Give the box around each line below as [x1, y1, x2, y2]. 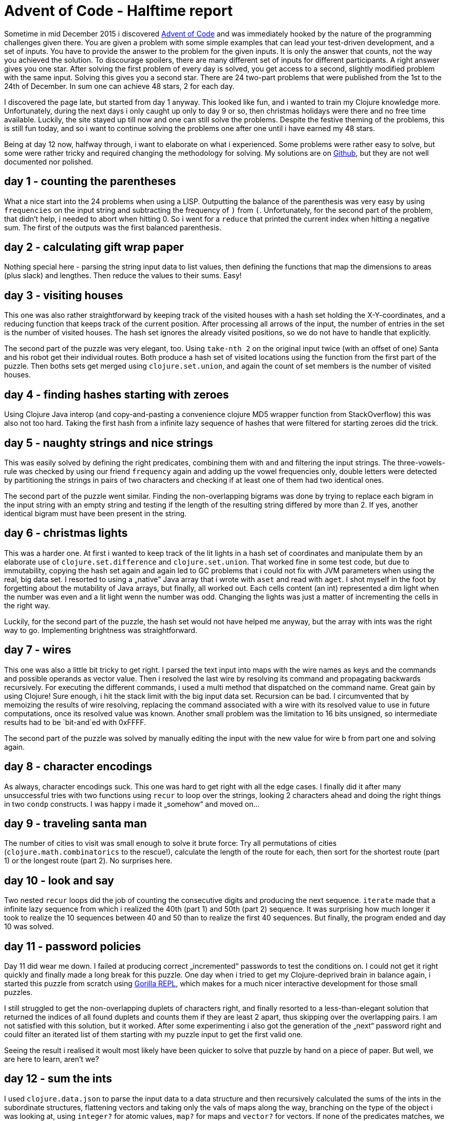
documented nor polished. [4, 157, 93, 166]
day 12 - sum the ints [4, 1072, 113, 1086]
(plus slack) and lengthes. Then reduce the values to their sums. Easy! [4, 271, 242, 280]
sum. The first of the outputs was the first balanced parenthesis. [4, 223, 221, 232]
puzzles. [4, 988, 33, 997]
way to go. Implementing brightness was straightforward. [4, 625, 197, 635]
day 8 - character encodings [4, 760, 152, 773]
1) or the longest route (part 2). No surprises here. [4, 856, 173, 865]
